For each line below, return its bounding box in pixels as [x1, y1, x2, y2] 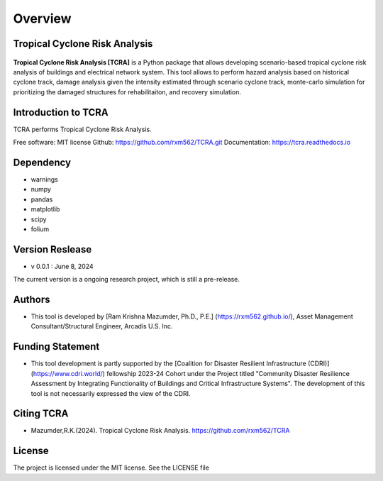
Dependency [13, 156, 71, 168]
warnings [30, 175, 58, 184]
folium [30, 224, 50, 233]
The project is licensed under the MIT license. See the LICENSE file [13, 463, 209, 472]
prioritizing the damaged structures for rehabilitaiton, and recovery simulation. [13, 87, 241, 96]
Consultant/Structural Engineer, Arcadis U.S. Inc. [30, 322, 173, 331]
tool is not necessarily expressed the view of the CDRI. [30, 389, 191, 397]
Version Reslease [13, 243, 92, 255]
